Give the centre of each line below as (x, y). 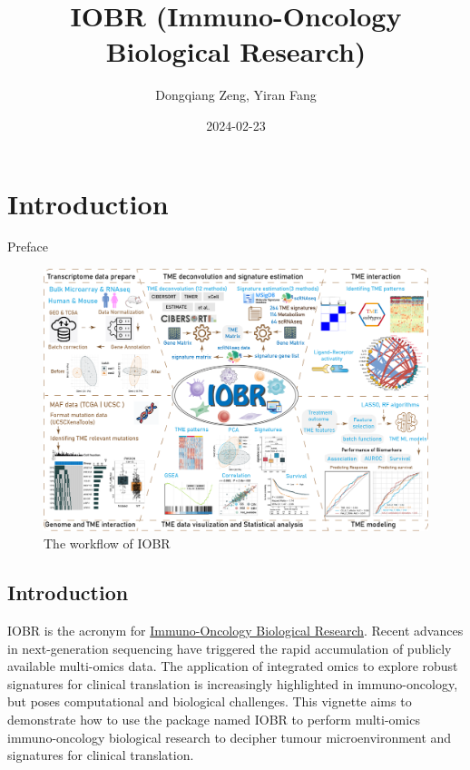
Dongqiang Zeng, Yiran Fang (236, 95)
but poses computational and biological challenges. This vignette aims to (210, 701)
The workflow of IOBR (107, 543)
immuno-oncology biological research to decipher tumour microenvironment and (230, 737)
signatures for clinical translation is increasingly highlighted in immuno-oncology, (233, 683)
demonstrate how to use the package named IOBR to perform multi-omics (214, 719)
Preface (28, 247)
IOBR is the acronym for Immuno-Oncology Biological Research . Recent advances (235, 631)
